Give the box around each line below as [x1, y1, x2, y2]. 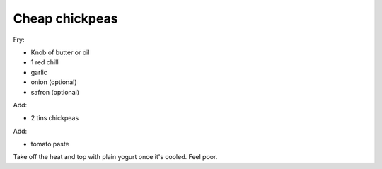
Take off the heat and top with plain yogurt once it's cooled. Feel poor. [13, 153, 218, 161]
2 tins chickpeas [30, 114, 79, 122]
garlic [30, 68, 47, 76]
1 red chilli [30, 58, 60, 66]
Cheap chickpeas [13, 11, 118, 26]
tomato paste [30, 140, 70, 148]
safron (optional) [30, 88, 79, 96]
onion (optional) [30, 78, 77, 86]
